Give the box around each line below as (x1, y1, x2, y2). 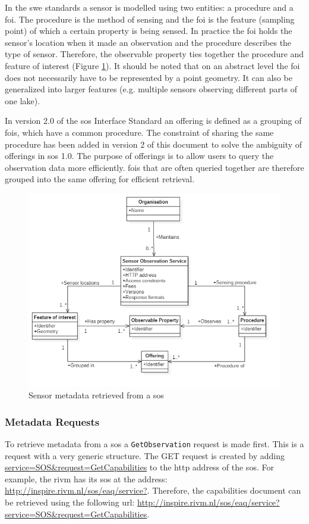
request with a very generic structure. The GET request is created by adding (5, 449, 285, 461)
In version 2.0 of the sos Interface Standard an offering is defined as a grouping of (5, 114, 302, 127)
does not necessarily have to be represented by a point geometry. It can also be (5, 71, 292, 83)
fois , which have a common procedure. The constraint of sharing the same (5, 126, 274, 138)
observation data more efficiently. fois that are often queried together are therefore (5, 161, 304, 173)
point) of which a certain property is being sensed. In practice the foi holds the (5, 24, 292, 37)
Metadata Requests (5, 414, 100, 429)
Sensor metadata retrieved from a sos (29, 389, 164, 401)
